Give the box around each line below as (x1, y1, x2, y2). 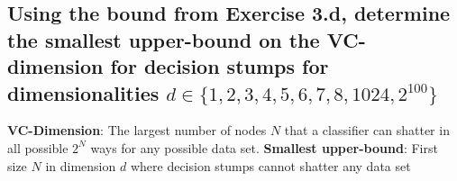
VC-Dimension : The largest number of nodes (7, 121, 267, 140)
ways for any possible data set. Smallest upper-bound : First (90, 138, 438, 157)
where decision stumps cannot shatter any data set (130, 156, 411, 175)
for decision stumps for (110, 52, 329, 80)
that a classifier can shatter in (284, 121, 450, 140)
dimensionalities (7, 78, 160, 106)
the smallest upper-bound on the (7, 25, 320, 53)
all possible (7, 138, 69, 157)
